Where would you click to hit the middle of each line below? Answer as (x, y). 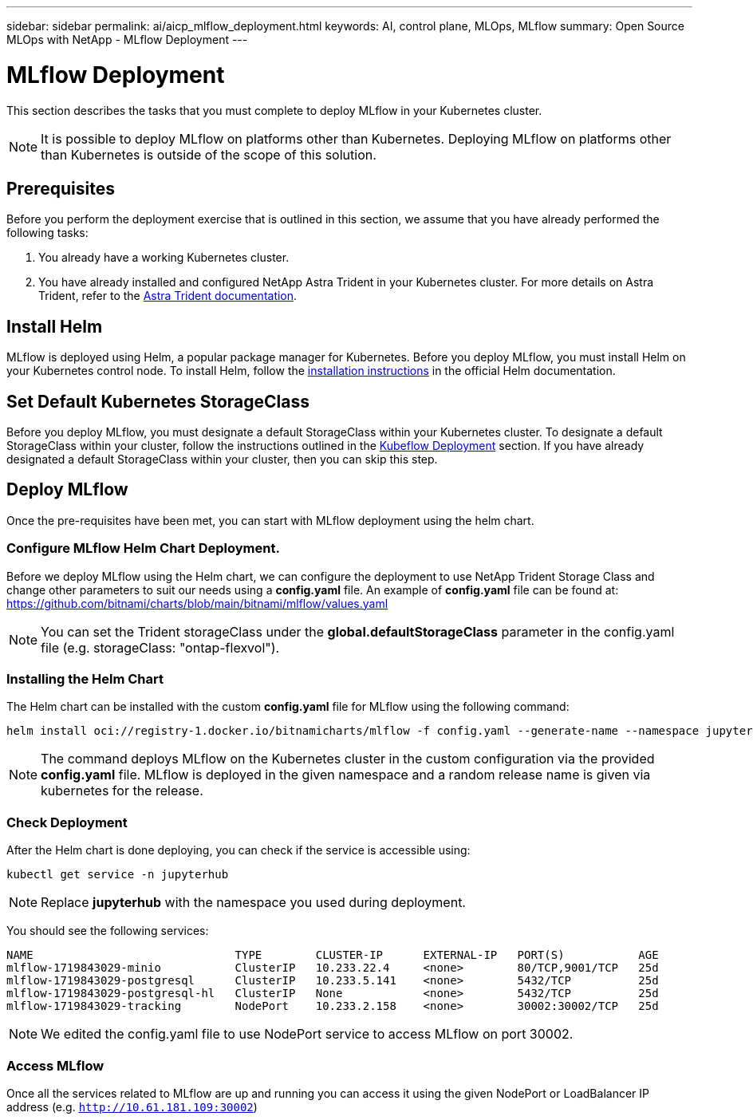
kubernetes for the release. (122, 791)
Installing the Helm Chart (85, 679)
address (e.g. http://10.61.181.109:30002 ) (132, 1106)
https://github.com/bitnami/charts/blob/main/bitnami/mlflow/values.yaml (197, 603)
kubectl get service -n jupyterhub (118, 875)
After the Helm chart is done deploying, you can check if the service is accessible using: (239, 850)
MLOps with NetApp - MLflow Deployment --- (127, 39)
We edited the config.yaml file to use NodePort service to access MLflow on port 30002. (307, 1034)
